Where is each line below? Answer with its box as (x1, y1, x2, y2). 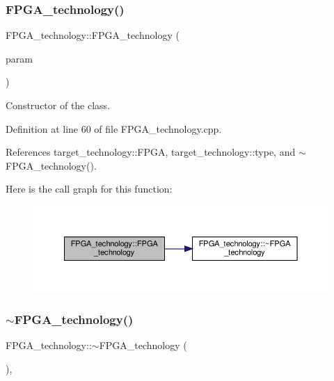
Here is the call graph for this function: (6, 181, 173, 196)
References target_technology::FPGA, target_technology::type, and (6, 145, 296, 159)
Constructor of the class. (6, 98, 111, 112)
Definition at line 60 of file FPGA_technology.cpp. (6, 121, 222, 136)
